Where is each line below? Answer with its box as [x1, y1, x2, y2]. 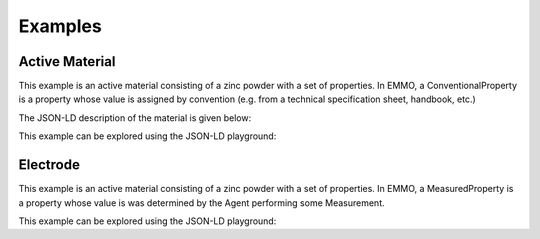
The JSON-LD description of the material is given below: [18, 111, 252, 124]
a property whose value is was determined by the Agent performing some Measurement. [18, 196, 385, 209]
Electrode [18, 156, 80, 174]
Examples [18, 15, 102, 37]
